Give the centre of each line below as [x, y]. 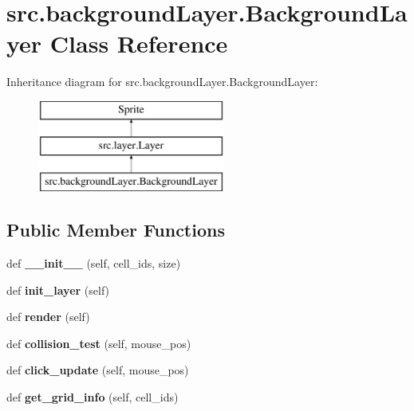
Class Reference [139, 43]
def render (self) [48, 317]
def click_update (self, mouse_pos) [98, 370]
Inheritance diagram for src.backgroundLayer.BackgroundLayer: [162, 82]
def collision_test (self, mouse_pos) [99, 343]
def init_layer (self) [58, 290]
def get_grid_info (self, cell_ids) [93, 397]
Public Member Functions [116, 230]
